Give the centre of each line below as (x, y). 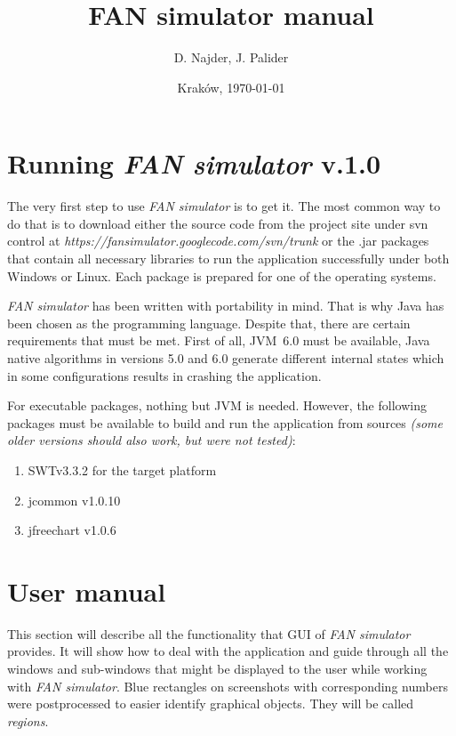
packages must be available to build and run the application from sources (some (225, 422)
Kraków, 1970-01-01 (231, 87)
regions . (28, 720)
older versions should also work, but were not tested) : (152, 440)
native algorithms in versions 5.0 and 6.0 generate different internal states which (226, 358)
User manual (87, 590)
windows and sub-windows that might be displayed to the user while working (217, 669)
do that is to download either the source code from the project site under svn (218, 223)
